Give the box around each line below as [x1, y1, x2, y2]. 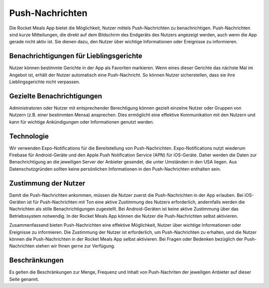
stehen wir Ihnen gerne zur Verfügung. [35, 243, 116, 249]
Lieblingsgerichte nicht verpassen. [9, 79, 80, 85]
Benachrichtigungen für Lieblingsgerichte [9, 52, 142, 60]
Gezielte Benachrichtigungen [9, 92, 102, 100]
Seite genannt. [9, 276, 39, 282]
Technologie [9, 132, 49, 141]
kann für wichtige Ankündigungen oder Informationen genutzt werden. [9, 119, 154, 125]
